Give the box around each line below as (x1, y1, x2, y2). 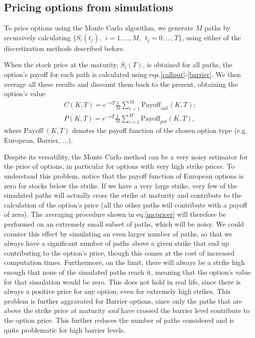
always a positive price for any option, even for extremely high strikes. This (4, 286, 230, 296)
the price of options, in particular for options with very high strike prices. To (4, 161, 235, 171)
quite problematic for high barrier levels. (4, 324, 126, 335)
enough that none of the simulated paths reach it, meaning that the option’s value (4, 266, 251, 277)
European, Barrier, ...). (4, 135, 73, 145)
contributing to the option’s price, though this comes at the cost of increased (4, 247, 235, 258)
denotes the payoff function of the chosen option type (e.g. (72, 125, 248, 135)
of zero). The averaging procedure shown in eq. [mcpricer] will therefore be (4, 209, 226, 219)
